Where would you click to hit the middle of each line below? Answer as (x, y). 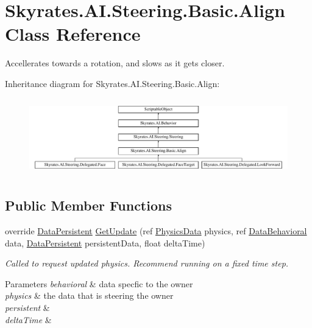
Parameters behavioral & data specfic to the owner (99, 283)
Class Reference (73, 34)
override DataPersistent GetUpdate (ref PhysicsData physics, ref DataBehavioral (156, 231)
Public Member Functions (88, 205)
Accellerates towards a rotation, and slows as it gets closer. (115, 63)
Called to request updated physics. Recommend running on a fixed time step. (147, 263)
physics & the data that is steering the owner (89, 295)
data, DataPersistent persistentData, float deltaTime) (105, 243)
